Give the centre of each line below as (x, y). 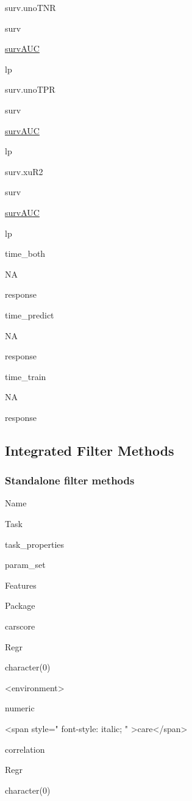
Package (20, 605)
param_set (25, 565)
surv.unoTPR (30, 89)
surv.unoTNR (30, 7)
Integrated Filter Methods (90, 450)
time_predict (30, 314)
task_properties (35, 544)
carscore (20, 626)
